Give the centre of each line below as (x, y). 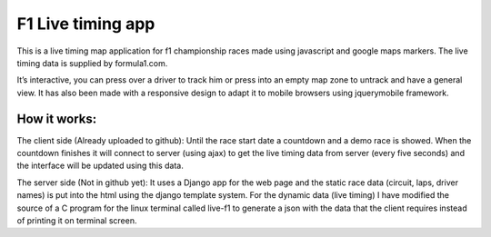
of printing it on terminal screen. (77, 220)
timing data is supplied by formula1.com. (92, 63)
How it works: (57, 118)
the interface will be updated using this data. (100, 166)
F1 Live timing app (86, 24)
